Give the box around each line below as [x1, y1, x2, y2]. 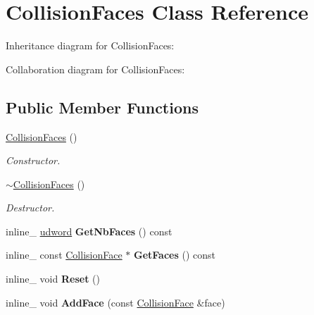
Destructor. [6, 200, 55, 215]
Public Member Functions [6, 96, 199, 118]
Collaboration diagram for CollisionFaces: [6, 61, 185, 76]
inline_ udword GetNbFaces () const [6, 223, 172, 238]
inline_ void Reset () [6, 271, 100, 286]
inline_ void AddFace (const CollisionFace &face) [6, 295, 225, 309]
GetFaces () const [133, 247, 215, 262]
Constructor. [6, 153, 61, 168]
